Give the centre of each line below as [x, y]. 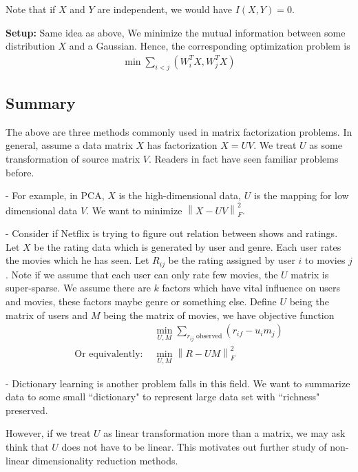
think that [27, 446]
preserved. [27, 410]
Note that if [31, 9]
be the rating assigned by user [232, 260]
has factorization [182, 145]
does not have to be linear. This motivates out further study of [194, 446]
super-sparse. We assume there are [78, 288]
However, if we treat [48, 433]
